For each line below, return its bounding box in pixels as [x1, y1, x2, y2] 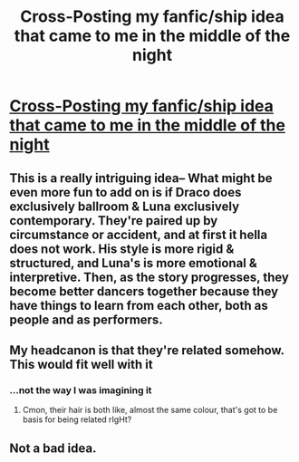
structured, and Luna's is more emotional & [9, 255, 258, 271]
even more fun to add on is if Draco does [9, 184, 242, 200]
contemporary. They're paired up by [9, 213, 218, 228]
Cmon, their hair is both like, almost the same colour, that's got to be [22, 405, 278, 416]
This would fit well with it [9, 356, 153, 372]
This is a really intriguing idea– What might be [9, 170, 274, 186]
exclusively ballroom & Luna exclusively [9, 198, 240, 214]
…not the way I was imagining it [9, 383, 152, 396]
